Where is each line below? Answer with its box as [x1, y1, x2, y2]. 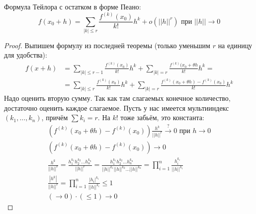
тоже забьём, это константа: [120, 112, 204, 123]
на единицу [218, 40, 253, 50]
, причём [41, 112, 68, 123]
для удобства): [4, 50, 47, 60]
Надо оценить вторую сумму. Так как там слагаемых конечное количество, [4, 93, 231, 103]
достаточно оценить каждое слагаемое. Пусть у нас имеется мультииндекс [4, 102, 229, 113]
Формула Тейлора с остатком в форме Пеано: [4, 1, 141, 11]
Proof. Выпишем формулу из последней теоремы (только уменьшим [4, 40, 210, 50]
